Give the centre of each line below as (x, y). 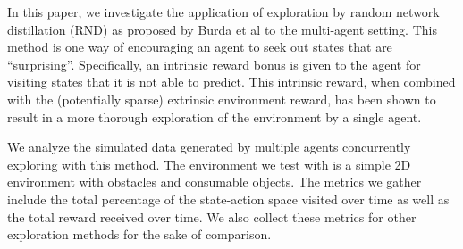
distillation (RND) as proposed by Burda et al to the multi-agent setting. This (222, 29)
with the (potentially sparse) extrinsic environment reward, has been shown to (222, 99)
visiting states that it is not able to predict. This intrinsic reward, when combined (231, 82)
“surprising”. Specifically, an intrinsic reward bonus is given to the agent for (214, 64)
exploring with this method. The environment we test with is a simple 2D (209, 164)
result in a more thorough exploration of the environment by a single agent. (215, 116)
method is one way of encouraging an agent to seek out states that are (200, 47)
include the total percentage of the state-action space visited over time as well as (228, 199)
